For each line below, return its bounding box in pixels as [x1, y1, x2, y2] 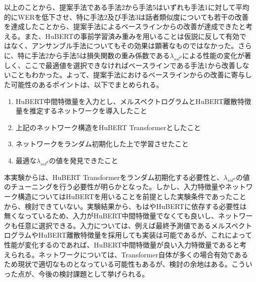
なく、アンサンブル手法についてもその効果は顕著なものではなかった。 [10, 40, 238, 51]
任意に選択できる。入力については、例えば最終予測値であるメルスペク [17, 220, 245, 230]
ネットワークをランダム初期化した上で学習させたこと [15, 139, 189, 149]
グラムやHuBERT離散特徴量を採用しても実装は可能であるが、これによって [10, 230, 252, 240]
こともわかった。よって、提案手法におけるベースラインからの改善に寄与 [10, 70, 245, 80]
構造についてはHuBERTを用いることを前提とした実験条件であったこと [17, 191, 247, 201]
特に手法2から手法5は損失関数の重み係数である [17, 50, 170, 60]
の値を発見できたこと [49, 155, 119, 165]
